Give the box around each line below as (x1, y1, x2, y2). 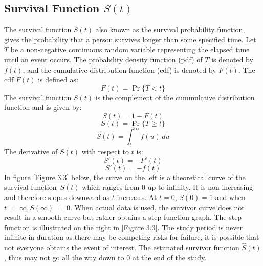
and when (215, 192, 246, 203)
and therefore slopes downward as (4, 192, 110, 203)
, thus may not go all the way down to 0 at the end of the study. (4, 252, 207, 262)
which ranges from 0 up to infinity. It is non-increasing (82, 182, 253, 192)
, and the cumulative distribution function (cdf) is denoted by (23, 64, 216, 75)
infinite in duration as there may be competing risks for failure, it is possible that (4, 232, 259, 242)
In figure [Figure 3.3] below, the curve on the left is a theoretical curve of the (4, 171, 246, 182)
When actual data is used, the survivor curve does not (74, 202, 245, 212)
